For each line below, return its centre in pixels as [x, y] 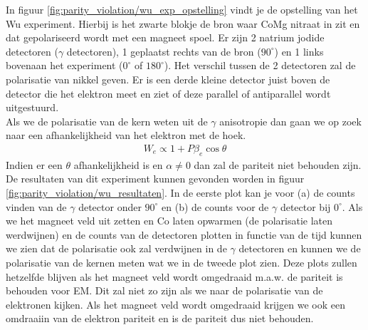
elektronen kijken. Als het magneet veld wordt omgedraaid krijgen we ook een [175, 304]
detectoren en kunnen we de [300, 248]
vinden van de [36, 206]
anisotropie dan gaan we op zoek [290, 121]
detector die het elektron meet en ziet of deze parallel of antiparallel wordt [168, 93]
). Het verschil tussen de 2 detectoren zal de [260, 65]
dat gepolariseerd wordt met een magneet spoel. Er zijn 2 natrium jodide [165, 37]
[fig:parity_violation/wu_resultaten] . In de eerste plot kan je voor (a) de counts [180, 192]
